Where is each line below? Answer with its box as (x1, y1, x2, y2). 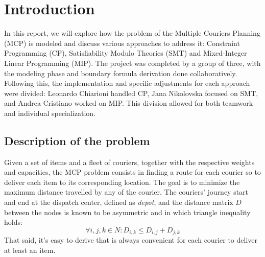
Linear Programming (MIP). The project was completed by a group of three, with (4, 57, 261, 68)
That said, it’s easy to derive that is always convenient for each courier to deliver (4, 235, 257, 245)
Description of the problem (4, 132, 150, 148)
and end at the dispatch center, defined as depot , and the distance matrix (4, 197, 233, 207)
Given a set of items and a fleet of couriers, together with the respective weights (4, 156, 255, 167)
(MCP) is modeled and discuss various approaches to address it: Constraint (4, 37, 240, 48)
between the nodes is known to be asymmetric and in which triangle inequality (4, 206, 251, 217)
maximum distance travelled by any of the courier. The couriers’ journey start (4, 186, 249, 197)
